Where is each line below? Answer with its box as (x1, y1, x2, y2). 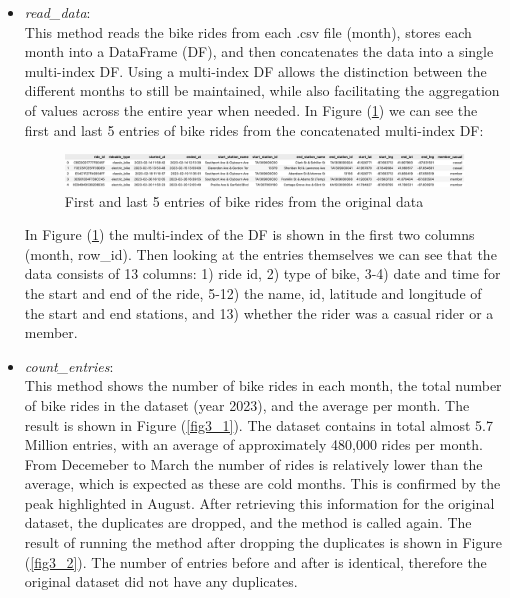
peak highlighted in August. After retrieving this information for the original (24, 492, 495, 513)
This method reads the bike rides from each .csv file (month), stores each (24, 21, 472, 42)
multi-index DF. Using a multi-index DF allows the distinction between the (24, 60, 487, 81)
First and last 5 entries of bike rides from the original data (64, 190, 424, 211)
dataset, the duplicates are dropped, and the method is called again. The (24, 512, 472, 533)
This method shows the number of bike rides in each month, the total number (24, 375, 502, 396)
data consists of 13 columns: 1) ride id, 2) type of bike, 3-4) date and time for (24, 263, 501, 284)
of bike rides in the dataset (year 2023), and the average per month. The (24, 394, 470, 415)
